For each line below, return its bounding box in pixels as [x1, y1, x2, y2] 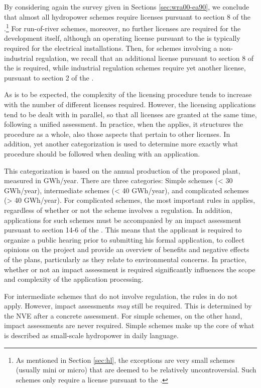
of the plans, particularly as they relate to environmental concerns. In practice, [4, 254, 247, 264]
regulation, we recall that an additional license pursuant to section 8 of [36, 52, 254, 63]
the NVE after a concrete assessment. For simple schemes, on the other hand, [4, 310, 242, 321]
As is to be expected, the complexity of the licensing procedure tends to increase [4, 89, 252, 100]
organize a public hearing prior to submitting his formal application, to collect [4, 234, 245, 245]
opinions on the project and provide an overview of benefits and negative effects [4, 244, 249, 255]
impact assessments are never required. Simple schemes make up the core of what [4, 320, 254, 331]
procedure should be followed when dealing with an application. [4, 148, 200, 159]
